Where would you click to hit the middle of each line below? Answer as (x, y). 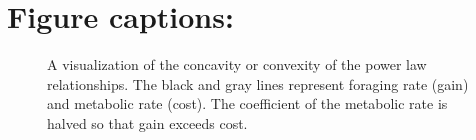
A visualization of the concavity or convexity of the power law (237, 64)
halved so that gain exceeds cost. (147, 122)
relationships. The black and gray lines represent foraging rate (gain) (258, 83)
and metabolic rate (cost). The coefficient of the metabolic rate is (247, 103)
